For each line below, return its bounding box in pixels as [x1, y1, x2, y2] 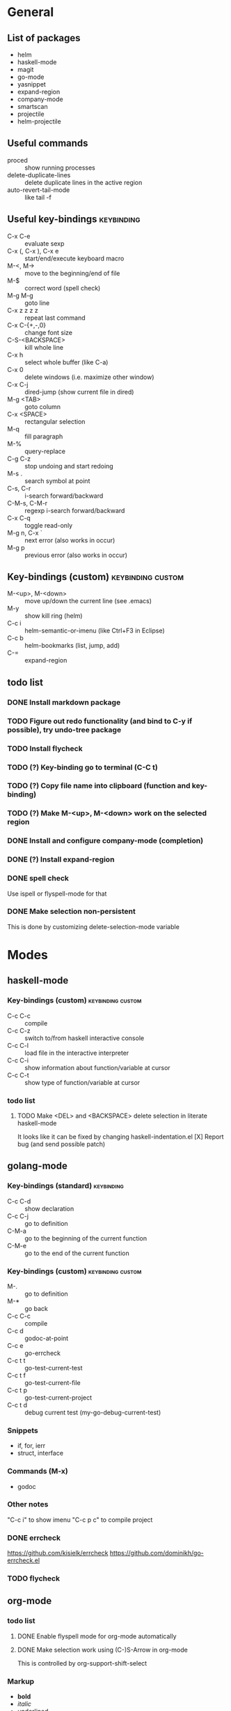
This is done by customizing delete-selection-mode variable [7, 922, 180, 931]
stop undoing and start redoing [24, 461, 113, 470]
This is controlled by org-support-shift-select [17, 1659, 148, 1667]
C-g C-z [7, 454, 31, 463]
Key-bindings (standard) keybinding [7, 1181, 124, 1191]
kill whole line [24, 343, 64, 351]
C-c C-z [7, 1026, 31, 1035]
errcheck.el [7, 1556, 40, 1564]
